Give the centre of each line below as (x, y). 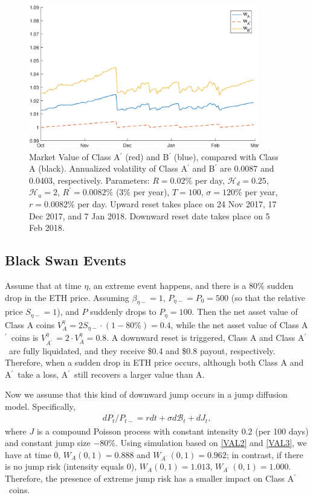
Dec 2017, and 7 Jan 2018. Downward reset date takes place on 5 (150, 215)
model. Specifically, (40, 406)
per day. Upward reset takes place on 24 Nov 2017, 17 (177, 203)
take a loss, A (43, 374)
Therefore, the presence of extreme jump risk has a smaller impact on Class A (150, 478)
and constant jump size (48, 443)
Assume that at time (43, 285)
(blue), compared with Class (226, 156)
